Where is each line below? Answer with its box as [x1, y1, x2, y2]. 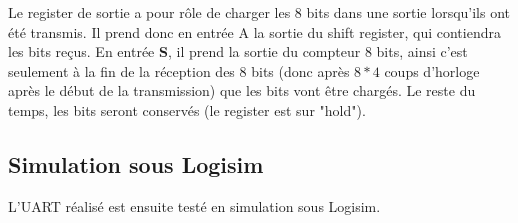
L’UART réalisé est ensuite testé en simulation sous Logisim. [8, 195, 381, 216]
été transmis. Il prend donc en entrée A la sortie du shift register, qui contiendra [8, 21, 501, 42]
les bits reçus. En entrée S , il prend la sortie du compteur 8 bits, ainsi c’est [8, 41, 468, 62]
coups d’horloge [384, 60, 480, 81]
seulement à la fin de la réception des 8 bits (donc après [8, 60, 350, 81]
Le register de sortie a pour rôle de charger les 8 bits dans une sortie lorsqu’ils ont [8, 2, 511, 22]
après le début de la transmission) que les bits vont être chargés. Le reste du [8, 80, 476, 101]
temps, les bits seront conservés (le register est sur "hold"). [8, 99, 366, 120]
